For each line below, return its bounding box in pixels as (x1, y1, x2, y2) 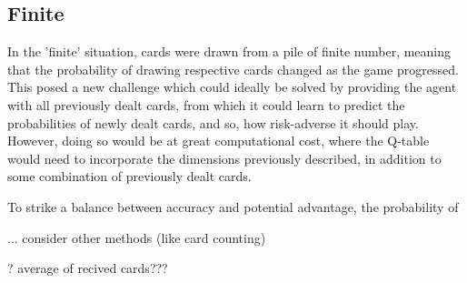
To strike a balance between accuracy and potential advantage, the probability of (7, 197, 459, 216)
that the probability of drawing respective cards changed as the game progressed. (7, 59, 459, 78)
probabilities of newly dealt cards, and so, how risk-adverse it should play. (7, 113, 419, 132)
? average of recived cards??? (7, 258, 168, 278)
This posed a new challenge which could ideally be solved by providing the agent (7, 77, 457, 96)
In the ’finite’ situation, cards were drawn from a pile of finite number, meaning (7, 42, 452, 61)
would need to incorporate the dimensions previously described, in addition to (7, 148, 442, 167)
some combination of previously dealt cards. (7, 167, 252, 186)
